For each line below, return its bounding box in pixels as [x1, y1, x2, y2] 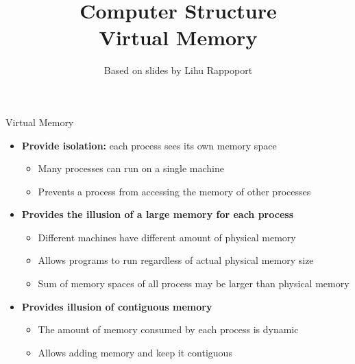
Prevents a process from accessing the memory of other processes [38, 184, 311, 198]
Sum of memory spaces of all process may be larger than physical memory [38, 276, 350, 291]
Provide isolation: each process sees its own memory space [21, 138, 277, 152]
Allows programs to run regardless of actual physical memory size [38, 253, 314, 267]
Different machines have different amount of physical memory [38, 230, 296, 244]
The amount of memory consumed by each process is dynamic [38, 322, 299, 337]
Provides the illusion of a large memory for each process [21, 207, 293, 221]
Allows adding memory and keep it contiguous [38, 345, 232, 359]
